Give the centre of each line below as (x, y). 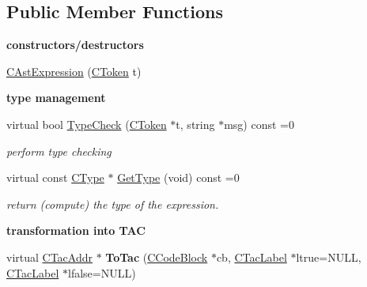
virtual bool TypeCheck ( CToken (87, 124)
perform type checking (59, 151)
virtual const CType (55, 177)
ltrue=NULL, (329, 257)
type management (56, 98)
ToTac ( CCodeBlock (157, 257)
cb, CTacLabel (252, 257)
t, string (195, 124)
